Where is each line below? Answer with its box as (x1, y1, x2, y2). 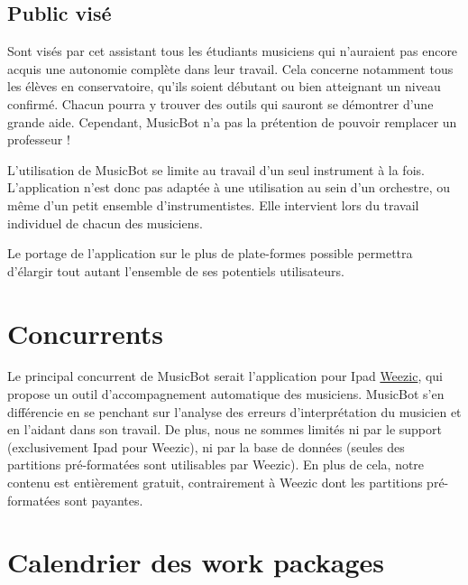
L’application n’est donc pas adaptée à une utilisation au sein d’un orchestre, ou (7, 178, 451, 197)
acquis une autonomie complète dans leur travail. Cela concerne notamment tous (7, 59, 454, 78)
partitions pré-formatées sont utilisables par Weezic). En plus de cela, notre (7, 455, 425, 474)
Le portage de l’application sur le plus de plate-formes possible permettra (7, 244, 413, 263)
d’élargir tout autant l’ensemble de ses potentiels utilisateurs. (7, 261, 344, 280)
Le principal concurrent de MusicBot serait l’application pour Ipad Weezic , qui (7, 367, 444, 385)
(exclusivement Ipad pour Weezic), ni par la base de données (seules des (7, 437, 405, 456)
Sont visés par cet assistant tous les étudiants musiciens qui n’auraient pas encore (7, 42, 458, 60)
